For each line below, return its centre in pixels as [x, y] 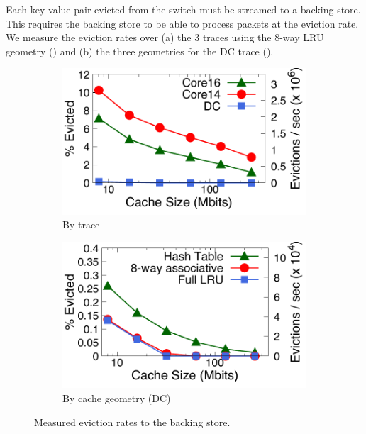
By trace [81, 224]
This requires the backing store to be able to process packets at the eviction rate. [182, 23]
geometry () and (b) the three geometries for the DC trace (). [140, 51]
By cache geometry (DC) [117, 397]
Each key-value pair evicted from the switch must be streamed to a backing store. [183, 9]
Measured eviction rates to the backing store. [132, 422]
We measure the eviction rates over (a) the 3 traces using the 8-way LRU [165, 37]
